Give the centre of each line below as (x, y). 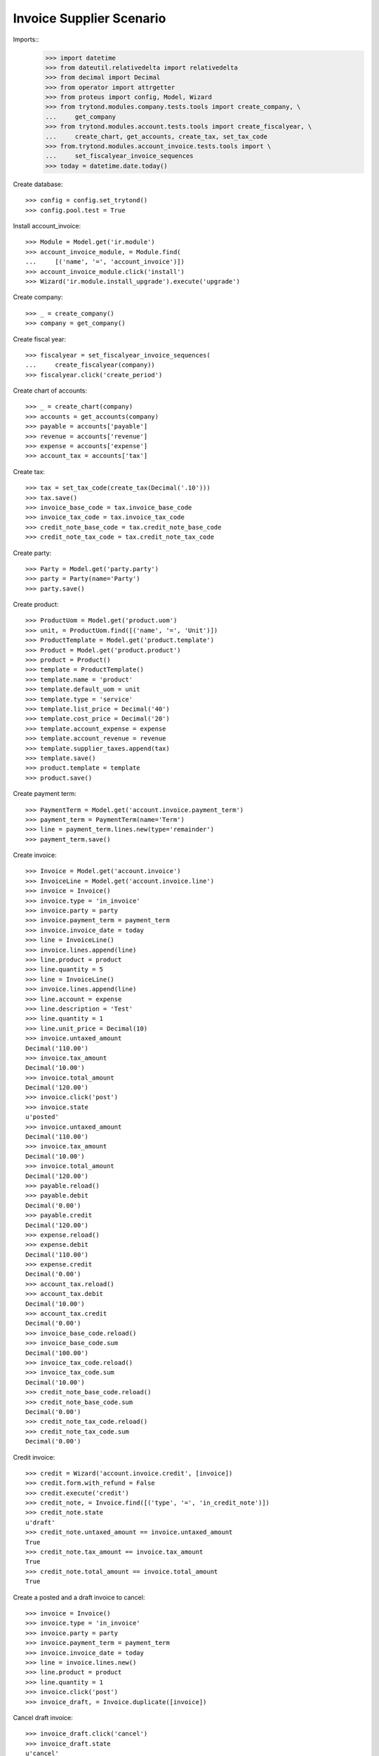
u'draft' (40, 1522)
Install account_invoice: (47, 225)
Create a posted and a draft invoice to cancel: (79, 1597)
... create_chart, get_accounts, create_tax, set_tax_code (157, 136)
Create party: (32, 553)
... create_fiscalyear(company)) (91, 365)
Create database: (38, 184)
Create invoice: (35, 855)
